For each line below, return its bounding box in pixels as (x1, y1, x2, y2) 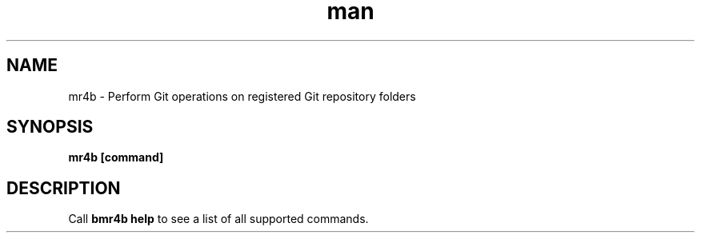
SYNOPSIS (6, 117, 94, 137)
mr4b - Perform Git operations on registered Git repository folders (68, 89, 416, 103)
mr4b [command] (68, 150, 164, 165)
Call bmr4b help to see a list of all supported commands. (68, 212, 369, 226)
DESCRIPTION (6, 177, 121, 198)
